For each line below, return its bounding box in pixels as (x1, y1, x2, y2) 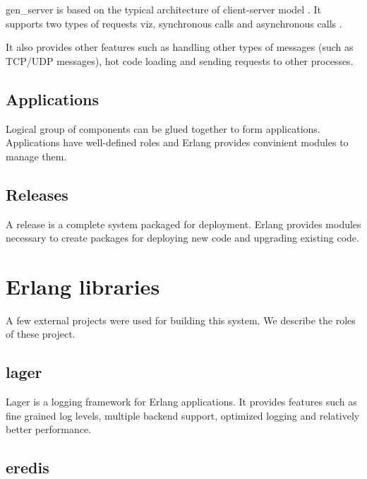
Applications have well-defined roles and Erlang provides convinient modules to (6, 135, 349, 150)
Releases (6, 183, 68, 205)
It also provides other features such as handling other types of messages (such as (6, 40, 354, 54)
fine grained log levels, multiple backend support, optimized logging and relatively (6, 408, 360, 422)
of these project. (6, 326, 76, 341)
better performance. (6, 422, 92, 437)
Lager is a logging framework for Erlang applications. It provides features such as (6, 394, 357, 409)
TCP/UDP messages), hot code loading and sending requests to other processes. (6, 53, 354, 68)
